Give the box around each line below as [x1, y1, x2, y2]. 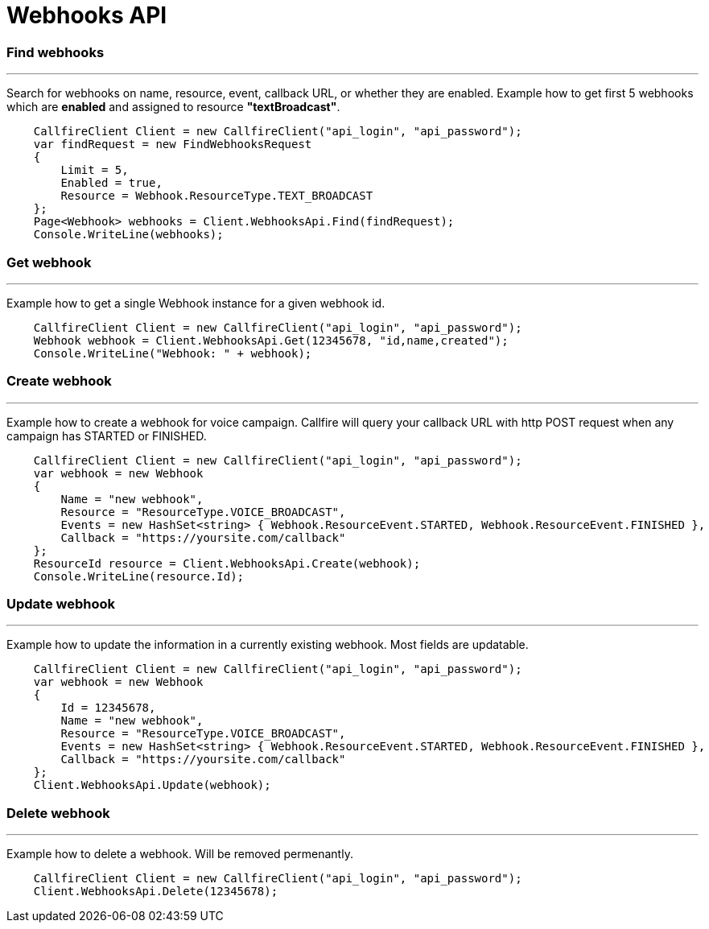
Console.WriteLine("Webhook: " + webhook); [33, 346, 312, 360]
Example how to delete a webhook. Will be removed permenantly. [6, 847, 353, 861]
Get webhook [6, 254, 92, 270]
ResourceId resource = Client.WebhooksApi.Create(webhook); [33, 556, 421, 570]
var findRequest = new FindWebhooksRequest [33, 138, 312, 151]
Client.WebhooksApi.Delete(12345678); [33, 885, 278, 898]
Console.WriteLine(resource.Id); [33, 569, 245, 583]
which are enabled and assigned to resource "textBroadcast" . [6, 100, 340, 114]
